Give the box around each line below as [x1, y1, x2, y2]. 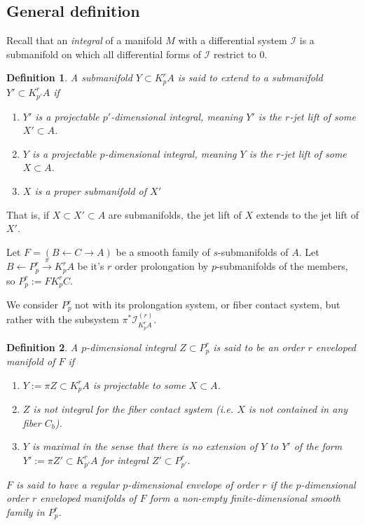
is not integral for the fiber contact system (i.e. [33, 402, 234, 416]
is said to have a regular [16, 477, 120, 491]
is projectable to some [92, 377, 186, 392]
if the [270, 477, 293, 491]
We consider [6, 297, 59, 312]
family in [6, 504, 45, 519]
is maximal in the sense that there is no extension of [32, 439, 258, 454]
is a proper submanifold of [34, 183, 147, 198]
